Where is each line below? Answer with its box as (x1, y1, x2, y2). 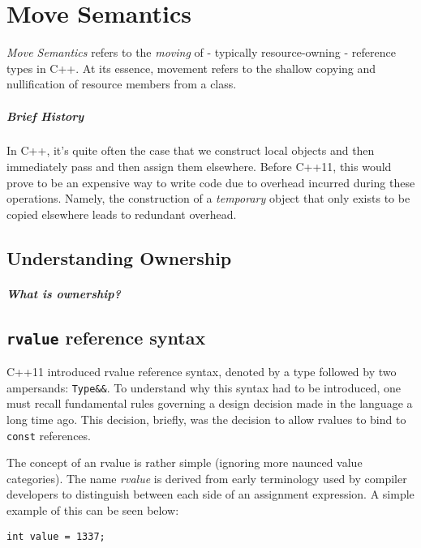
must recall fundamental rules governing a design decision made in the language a (6, 395, 413, 412)
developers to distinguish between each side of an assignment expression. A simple (6, 486, 415, 503)
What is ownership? (6, 285, 121, 302)
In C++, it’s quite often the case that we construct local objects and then (6, 142, 375, 159)
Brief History (6, 107, 84, 124)
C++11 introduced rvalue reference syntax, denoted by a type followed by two (6, 363, 397, 380)
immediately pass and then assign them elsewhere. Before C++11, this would (6, 158, 392, 175)
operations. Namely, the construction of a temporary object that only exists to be (6, 190, 410, 207)
